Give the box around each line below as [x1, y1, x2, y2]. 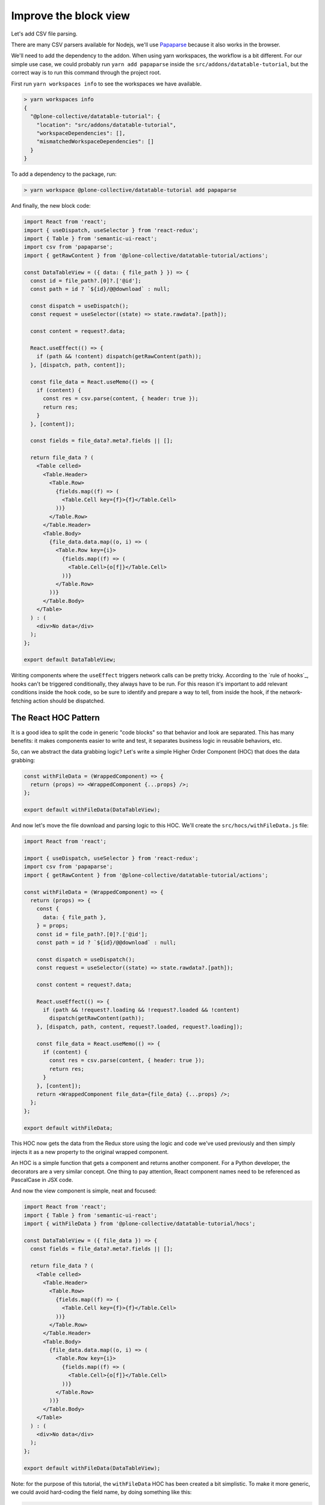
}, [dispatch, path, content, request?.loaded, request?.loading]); [36, 1023, 243, 1030]
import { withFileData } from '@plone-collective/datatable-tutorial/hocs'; [23, 1220, 256, 1227]
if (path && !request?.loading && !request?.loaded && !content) [43, 1007, 240, 1014]
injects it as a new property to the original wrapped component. [11, 1148, 169, 1155]
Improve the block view [11, 9, 131, 22]
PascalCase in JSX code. [11, 1176, 73, 1184]
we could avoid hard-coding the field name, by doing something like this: [11, 1488, 192, 1495]
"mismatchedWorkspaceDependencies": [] [36, 138, 155, 145]
